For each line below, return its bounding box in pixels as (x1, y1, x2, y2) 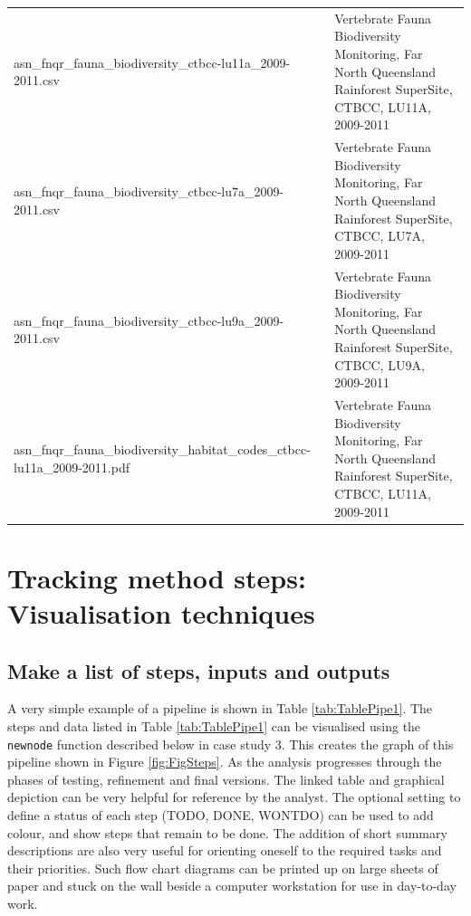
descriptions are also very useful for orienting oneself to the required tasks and (7, 841, 442, 860)
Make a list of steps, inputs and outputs (7, 656, 390, 684)
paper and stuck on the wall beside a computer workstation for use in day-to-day (7, 876, 457, 895)
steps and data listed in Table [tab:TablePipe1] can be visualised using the (7, 716, 421, 735)
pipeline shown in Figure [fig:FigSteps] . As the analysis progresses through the (7, 752, 442, 771)
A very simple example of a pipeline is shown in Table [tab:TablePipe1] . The (7, 699, 433, 718)
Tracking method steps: (7, 558, 306, 596)
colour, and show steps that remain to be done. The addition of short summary (7, 823, 447, 842)
